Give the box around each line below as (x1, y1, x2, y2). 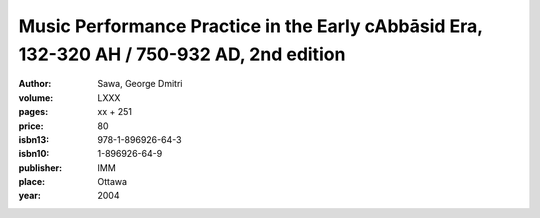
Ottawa (97, 176, 128, 188)
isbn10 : (18, 148, 50, 160)
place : (18, 176, 46, 188)
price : (18, 120, 44, 132)
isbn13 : (18, 133, 50, 145)
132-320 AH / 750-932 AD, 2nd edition (18, 43, 346, 65)
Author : (18, 78, 52, 90)
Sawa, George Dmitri (97, 78, 183, 90)
